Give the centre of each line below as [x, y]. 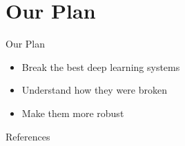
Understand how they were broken [94, 90]
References [28, 136]
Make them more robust [73, 113]
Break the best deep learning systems [101, 66]
